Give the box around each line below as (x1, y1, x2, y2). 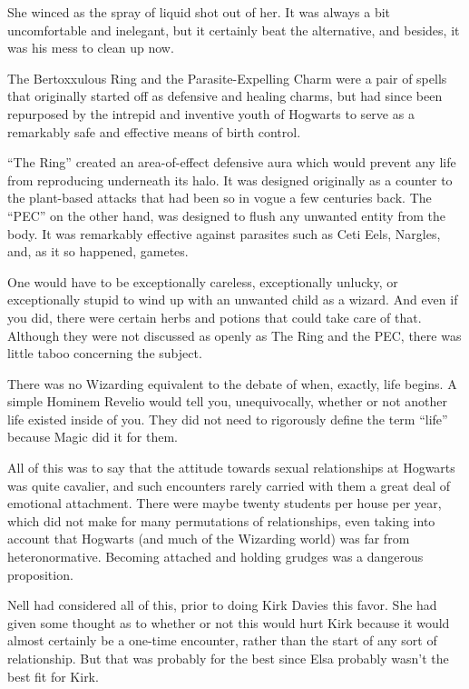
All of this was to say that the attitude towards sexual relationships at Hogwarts (7, 458, 455, 477)
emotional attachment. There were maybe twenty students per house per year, (7, 494, 442, 513)
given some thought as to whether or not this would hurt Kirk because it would (7, 613, 450, 632)
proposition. (7, 564, 73, 584)
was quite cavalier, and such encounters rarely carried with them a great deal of (7, 475, 451, 494)
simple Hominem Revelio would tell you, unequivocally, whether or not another (7, 392, 447, 411)
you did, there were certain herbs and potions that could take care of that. (7, 307, 422, 326)
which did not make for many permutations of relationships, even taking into (7, 511, 435, 530)
